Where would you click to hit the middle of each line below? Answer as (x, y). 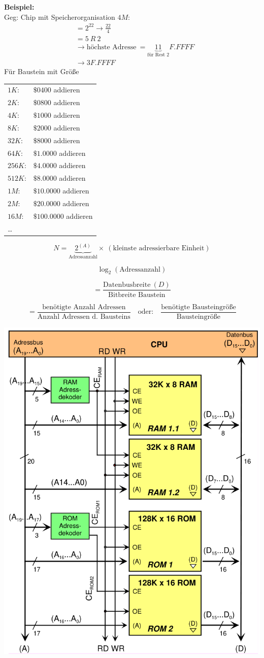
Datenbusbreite (127, 285)
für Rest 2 (158, 55)
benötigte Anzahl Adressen (84, 307)
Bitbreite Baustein (137, 295)
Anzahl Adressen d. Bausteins (84, 317)
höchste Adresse (111, 47)
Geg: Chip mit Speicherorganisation (60, 17)
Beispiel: (19, 7)
